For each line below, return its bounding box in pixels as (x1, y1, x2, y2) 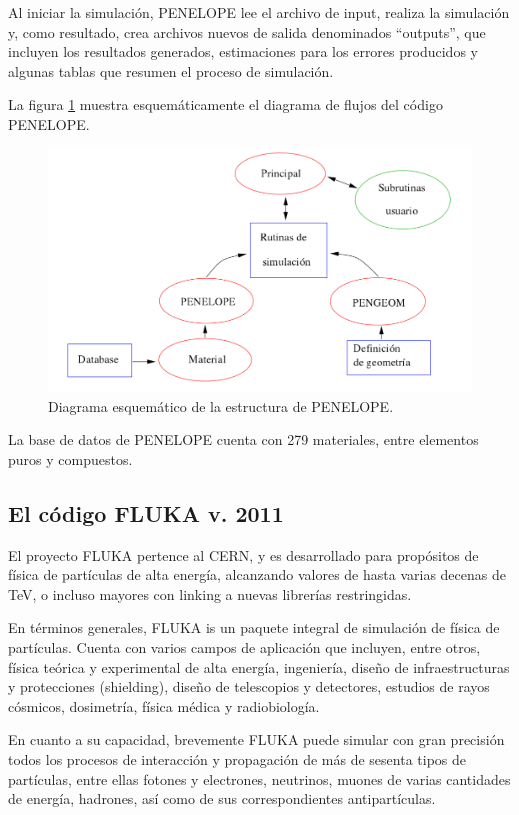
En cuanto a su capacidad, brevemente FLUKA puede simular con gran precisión (8, 729, 505, 750)
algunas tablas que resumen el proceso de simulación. (8, 60, 334, 81)
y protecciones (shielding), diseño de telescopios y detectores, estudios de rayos (8, 676, 490, 697)
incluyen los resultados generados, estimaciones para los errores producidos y (8, 41, 478, 62)
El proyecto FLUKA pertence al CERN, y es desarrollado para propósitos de (8, 544, 479, 565)
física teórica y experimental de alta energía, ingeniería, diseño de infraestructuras (8, 656, 510, 677)
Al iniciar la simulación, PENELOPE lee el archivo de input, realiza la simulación (8, 2, 510, 22)
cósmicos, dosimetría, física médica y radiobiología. (8, 695, 320, 716)
